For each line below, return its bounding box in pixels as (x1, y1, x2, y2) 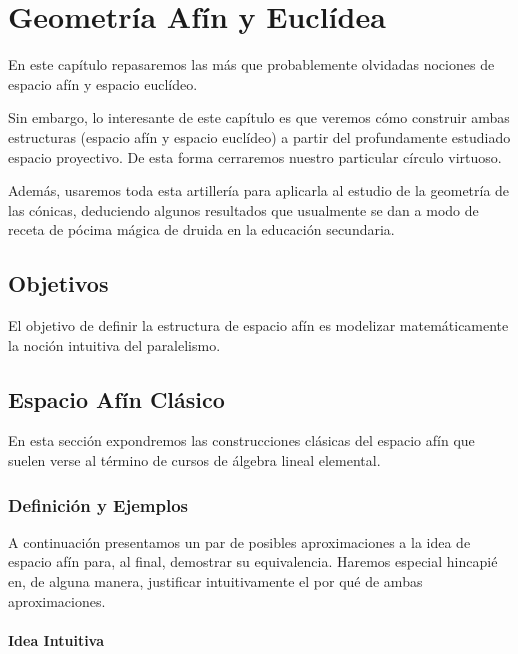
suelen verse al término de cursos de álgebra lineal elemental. (8, 450, 381, 471)
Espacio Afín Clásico (8, 383, 225, 414)
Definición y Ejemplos (8, 492, 188, 517)
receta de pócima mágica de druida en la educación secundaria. (8, 219, 395, 240)
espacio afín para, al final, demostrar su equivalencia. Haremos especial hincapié (8, 551, 498, 572)
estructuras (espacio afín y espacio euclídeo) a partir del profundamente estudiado (8, 126, 511, 147)
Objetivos (8, 268, 109, 299)
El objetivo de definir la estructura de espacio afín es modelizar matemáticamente (8, 315, 509, 336)
